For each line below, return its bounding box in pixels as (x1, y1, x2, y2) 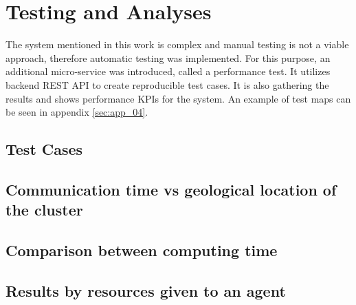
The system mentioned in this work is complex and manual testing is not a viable (5, 37, 349, 52)
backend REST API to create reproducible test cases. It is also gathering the (5, 77, 329, 92)
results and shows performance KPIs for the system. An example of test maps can (5, 91, 351, 105)
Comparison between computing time (5, 240, 278, 261)
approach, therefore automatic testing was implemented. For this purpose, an (5, 50, 331, 65)
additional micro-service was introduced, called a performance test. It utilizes (5, 64, 331, 78)
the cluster (5, 199, 83, 220)
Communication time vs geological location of (5, 178, 337, 200)
